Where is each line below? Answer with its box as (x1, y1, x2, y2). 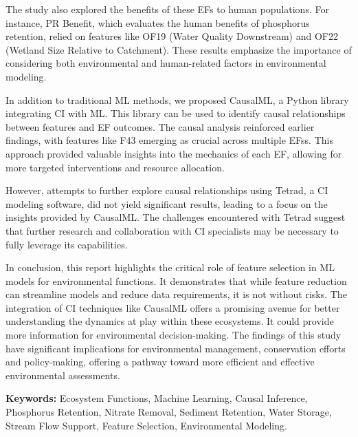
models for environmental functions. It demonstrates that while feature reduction (5, 273, 347, 288)
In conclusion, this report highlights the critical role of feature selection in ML (5, 260, 335, 275)
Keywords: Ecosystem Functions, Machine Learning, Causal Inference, (5, 391, 308, 405)
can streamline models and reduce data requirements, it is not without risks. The (5, 287, 347, 301)
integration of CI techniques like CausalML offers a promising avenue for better (5, 300, 340, 315)
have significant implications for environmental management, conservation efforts (5, 341, 346, 355)
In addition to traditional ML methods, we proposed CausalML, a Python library (5, 92, 349, 107)
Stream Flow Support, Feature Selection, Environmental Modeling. (5, 418, 287, 432)
